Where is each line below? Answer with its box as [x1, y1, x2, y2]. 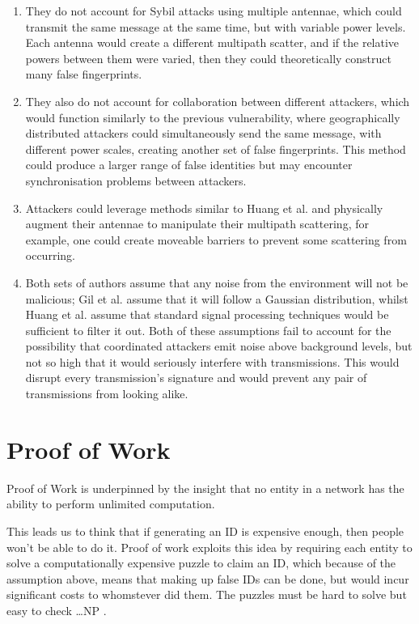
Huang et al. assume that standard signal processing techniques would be [25, 306, 389, 323]
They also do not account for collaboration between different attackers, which [25, 92, 410, 109]
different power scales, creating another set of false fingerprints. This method [25, 140, 406, 157]
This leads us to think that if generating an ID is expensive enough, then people [6, 522, 404, 539]
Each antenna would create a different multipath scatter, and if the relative [25, 34, 400, 51]
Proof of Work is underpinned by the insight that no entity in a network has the [6, 479, 404, 496]
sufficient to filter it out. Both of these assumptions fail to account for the [25, 321, 391, 338]
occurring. [25, 247, 75, 264]
